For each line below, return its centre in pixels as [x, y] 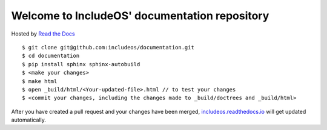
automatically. [29, 120]
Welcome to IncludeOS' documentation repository [140, 16]
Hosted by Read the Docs [43, 34]
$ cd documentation [51, 56]
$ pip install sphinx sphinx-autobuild [81, 64]
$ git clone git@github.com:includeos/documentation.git [108, 47]
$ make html [40, 81]
